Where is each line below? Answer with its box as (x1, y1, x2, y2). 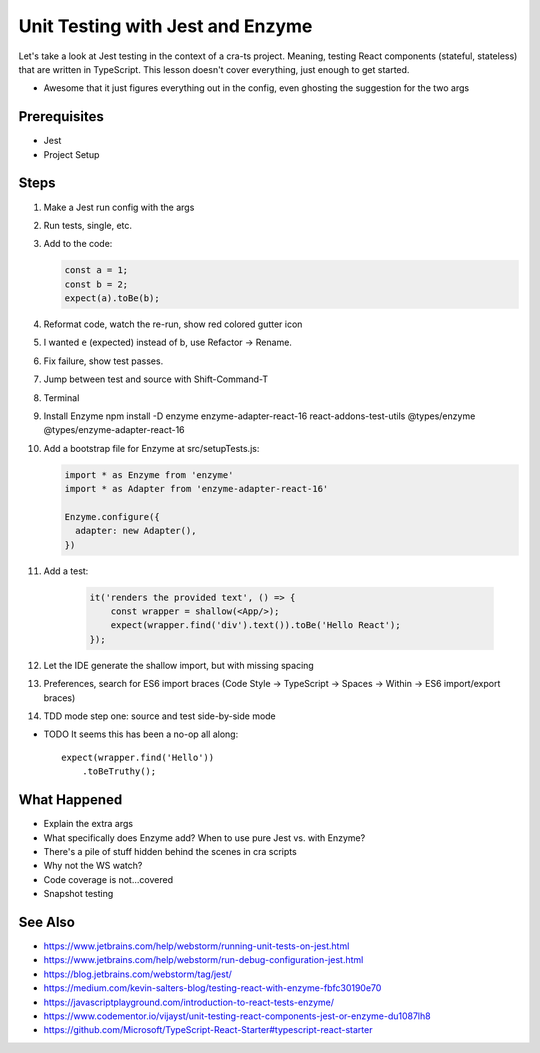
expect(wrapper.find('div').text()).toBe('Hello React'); (110, 620, 401, 631)
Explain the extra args (43, 818, 134, 830)
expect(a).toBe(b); (64, 293, 160, 304)
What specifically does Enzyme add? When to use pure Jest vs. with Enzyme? (43, 831, 366, 844)
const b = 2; (64, 278, 129, 290)
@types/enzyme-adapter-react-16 (43, 424, 185, 436)
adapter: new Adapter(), (75, 525, 197, 537)
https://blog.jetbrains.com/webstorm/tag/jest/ (43, 968, 232, 980)
